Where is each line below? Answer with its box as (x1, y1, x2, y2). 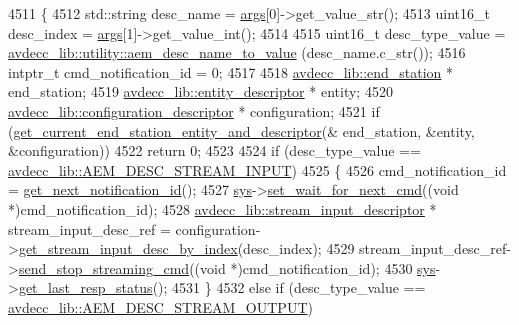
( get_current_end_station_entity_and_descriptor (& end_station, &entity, (8, 120, 475, 141)
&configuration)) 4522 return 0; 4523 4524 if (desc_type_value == (8, 140, 421, 161)
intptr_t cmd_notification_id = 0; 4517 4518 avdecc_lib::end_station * (8, 61, 454, 82)
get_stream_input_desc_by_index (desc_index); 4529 (18, 238, 355, 259)
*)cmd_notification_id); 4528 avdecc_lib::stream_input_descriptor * (8, 198, 437, 219)
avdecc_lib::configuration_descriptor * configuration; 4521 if (8, 100, 380, 121)
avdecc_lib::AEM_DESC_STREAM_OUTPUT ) (8, 296, 313, 317)
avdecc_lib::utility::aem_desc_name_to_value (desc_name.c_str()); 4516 (8, 42, 466, 63)
